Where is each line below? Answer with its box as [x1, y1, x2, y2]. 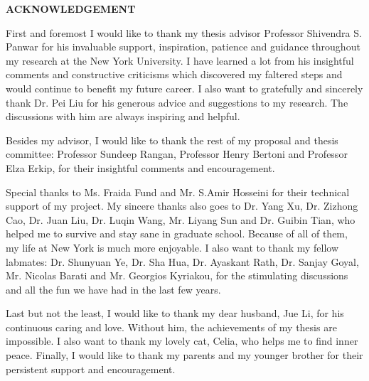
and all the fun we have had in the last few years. [6, 281, 221, 296]
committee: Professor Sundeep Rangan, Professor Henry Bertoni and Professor [6, 146, 348, 161]
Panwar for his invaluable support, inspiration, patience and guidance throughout [6, 39, 360, 54]
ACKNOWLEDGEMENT [6, 1, 136, 16]
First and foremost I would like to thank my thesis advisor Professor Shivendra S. [6, 25, 362, 40]
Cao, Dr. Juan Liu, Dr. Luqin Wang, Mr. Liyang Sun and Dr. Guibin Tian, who [6, 212, 355, 227]
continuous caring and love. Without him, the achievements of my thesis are [6, 319, 337, 334]
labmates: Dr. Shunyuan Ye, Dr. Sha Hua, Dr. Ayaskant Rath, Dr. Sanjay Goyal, [6, 254, 359, 269]
